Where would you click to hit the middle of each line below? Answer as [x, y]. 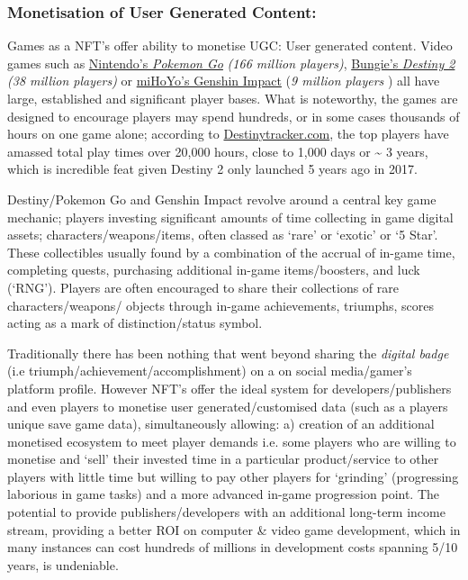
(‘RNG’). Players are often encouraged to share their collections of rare [203, 287]
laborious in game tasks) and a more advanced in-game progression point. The [224, 494]
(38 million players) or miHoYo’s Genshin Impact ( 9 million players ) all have [224, 81]
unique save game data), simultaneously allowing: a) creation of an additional [221, 424]
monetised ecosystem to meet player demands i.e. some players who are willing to [232, 441]
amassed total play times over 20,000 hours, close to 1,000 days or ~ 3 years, [218, 151]
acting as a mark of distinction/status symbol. [135, 323]
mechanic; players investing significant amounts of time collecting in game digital [230, 217]
